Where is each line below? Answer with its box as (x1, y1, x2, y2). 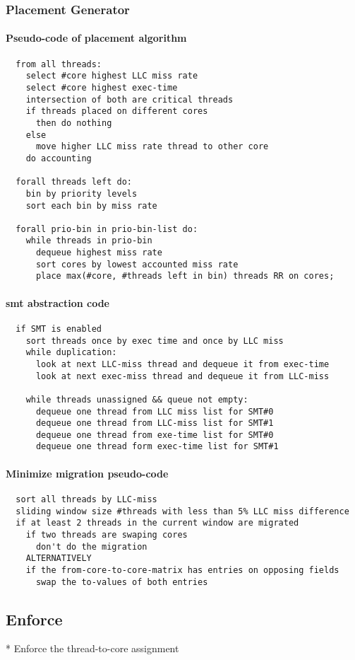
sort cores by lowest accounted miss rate (35, 259, 239, 270)
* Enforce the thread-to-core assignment (6, 641, 179, 656)
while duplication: (25, 347, 117, 358)
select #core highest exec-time (25, 82, 178, 93)
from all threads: (16, 59, 102, 69)
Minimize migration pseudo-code (6, 465, 169, 480)
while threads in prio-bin (25, 236, 152, 246)
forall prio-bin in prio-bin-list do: (16, 224, 198, 234)
